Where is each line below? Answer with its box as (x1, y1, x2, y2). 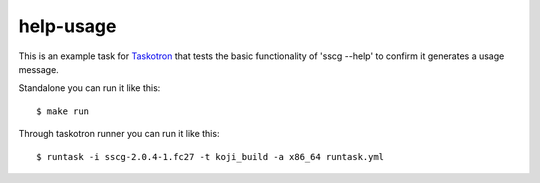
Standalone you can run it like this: (18, 82, 161, 94)
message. (18, 63, 59, 75)
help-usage (18, 15, 117, 37)
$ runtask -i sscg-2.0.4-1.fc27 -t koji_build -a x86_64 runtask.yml (36, 151, 385, 162)
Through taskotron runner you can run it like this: (18, 128, 220, 140)
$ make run (36, 105, 90, 117)
